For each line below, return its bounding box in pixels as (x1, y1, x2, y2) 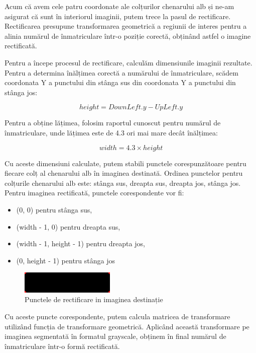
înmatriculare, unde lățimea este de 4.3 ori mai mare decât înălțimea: (5, 127, 218, 137)
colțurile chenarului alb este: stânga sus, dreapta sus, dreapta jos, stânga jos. (5, 177, 241, 188)
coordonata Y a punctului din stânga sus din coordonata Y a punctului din (5, 77, 236, 88)
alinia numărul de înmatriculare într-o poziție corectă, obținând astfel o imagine (5, 30, 251, 41)
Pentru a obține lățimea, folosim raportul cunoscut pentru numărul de (5, 117, 221, 128)
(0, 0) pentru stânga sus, (16, 204, 92, 215)
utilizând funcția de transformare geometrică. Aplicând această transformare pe (5, 321, 249, 331)
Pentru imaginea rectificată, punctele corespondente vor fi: (5, 187, 184, 198)
